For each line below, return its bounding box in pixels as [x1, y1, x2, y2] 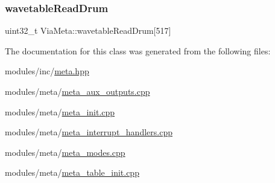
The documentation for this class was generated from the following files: [5, 44, 271, 57]
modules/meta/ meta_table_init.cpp [5, 166, 139, 179]
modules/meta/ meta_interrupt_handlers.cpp [5, 126, 172, 138]
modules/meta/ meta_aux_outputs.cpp [5, 85, 150, 97]
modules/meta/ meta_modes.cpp [5, 146, 125, 158]
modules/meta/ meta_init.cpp [5, 105, 115, 118]
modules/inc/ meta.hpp [5, 65, 89, 77]
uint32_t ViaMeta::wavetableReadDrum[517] [5, 24, 171, 37]
